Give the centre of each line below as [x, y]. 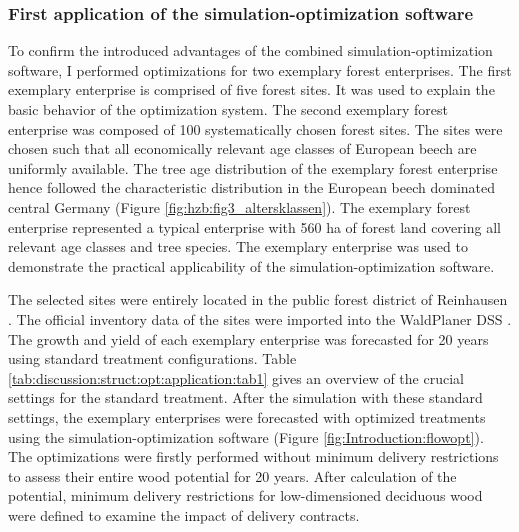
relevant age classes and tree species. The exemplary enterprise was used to [238, 246]
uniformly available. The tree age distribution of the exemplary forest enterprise [253, 167]
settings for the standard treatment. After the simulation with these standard [245, 397]
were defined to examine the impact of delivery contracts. [184, 514]
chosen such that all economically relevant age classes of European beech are [242, 148]
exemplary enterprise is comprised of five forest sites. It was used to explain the [251, 89]
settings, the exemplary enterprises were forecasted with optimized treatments [247, 416]
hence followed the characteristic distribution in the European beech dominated [252, 187]
